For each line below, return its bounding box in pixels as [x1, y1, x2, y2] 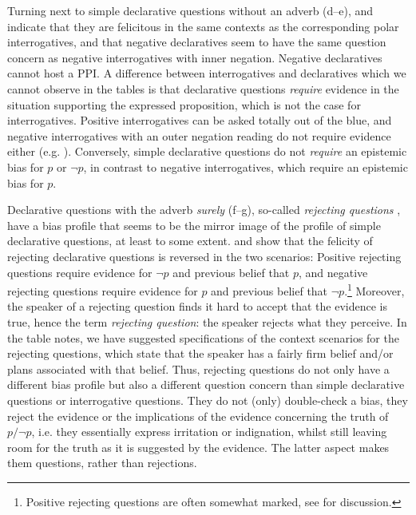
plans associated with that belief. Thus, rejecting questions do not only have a [7, 360, 390, 377]
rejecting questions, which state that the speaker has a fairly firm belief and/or [7, 345, 394, 362]
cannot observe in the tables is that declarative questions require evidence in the [7, 80, 399, 97]
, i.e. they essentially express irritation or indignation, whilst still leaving [31, 423, 387, 440]
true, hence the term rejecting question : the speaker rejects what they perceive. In [7, 313, 407, 330]
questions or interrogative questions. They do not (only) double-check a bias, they [7, 391, 408, 408]
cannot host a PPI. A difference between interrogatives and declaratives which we [7, 65, 406, 81]
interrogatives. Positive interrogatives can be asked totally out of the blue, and [7, 112, 392, 129]
